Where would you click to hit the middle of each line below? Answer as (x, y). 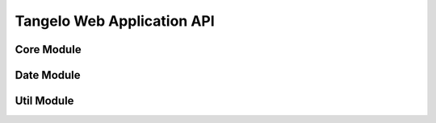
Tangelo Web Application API (115, 21)
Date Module (48, 75)
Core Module (48, 49)
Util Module (44, 101)
